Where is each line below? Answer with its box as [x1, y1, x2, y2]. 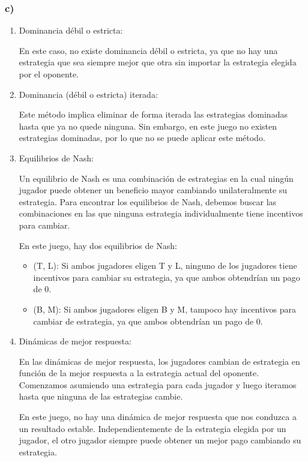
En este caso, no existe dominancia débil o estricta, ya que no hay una [19, 44, 278, 56]
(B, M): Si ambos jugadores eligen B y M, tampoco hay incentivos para [33, 302, 297, 315]
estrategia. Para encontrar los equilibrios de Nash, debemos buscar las [19, 195, 277, 208]
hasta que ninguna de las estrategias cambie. [19, 390, 183, 403]
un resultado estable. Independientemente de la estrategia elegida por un [19, 422, 286, 434]
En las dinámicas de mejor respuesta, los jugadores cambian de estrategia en [19, 355, 300, 367]
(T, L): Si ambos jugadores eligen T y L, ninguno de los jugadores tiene [33, 259, 297, 272]
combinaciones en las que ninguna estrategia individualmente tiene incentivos [19, 207, 303, 220]
